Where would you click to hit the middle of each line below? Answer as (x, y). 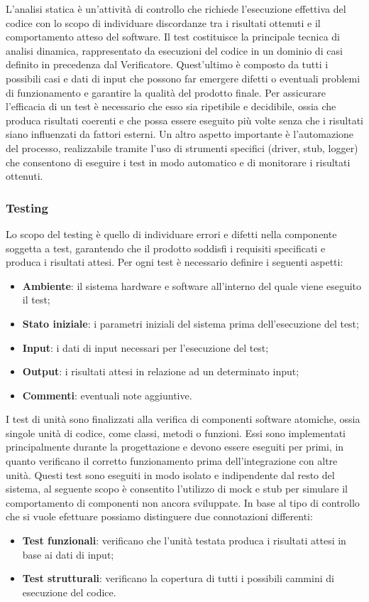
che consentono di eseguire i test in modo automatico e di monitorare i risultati (178, 162)
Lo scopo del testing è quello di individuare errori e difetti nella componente (171, 233)
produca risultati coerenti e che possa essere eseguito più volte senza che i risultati (184, 120)
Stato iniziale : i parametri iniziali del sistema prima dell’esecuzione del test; (191, 323)
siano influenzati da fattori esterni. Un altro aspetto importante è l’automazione (180, 134)
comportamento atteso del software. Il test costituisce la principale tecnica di (173, 37)
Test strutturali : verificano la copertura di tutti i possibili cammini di (178, 578)
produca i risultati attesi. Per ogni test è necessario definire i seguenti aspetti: (175, 262)
